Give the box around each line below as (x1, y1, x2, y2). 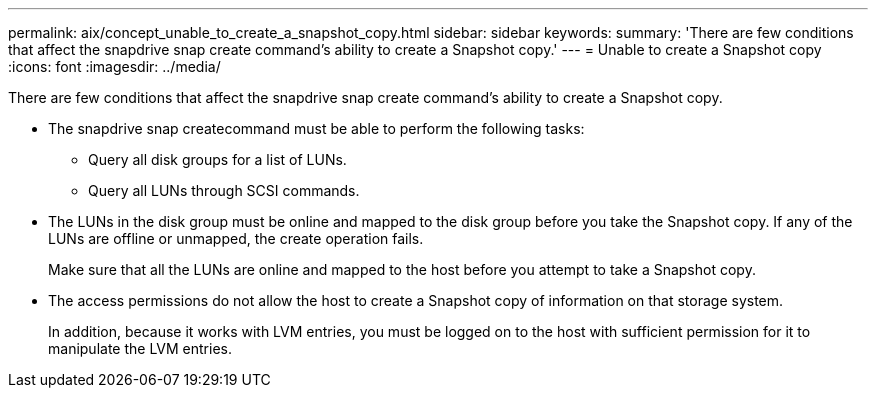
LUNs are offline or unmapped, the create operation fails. (48, 230, 424, 247)
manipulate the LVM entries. (48, 340, 232, 357)
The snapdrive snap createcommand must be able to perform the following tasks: (48, 120, 585, 137)
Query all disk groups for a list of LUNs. (88, 151, 347, 168)
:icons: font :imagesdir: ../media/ (8, 58, 221, 75)
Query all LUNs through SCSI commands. (88, 182, 360, 199)
